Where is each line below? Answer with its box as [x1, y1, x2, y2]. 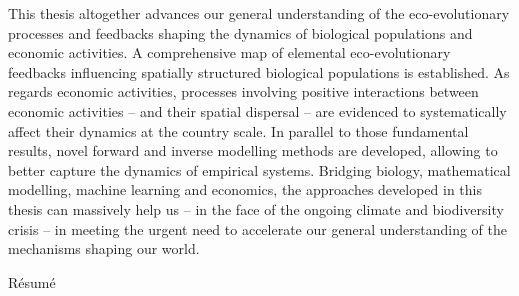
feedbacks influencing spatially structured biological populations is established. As [8, 61, 510, 82]
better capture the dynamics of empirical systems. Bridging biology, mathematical [8, 159, 511, 180]
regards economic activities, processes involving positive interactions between [8, 81, 479, 102]
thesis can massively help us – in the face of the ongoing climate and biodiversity [8, 198, 504, 219]
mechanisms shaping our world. [8, 238, 200, 259]
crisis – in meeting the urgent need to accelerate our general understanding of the [8, 218, 507, 239]
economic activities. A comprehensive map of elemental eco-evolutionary [8, 42, 451, 63]
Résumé [8, 271, 56, 292]
